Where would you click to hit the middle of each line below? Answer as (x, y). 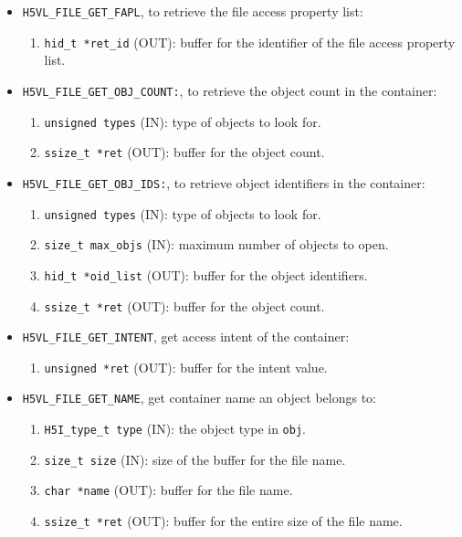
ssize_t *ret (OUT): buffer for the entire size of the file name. (223, 521)
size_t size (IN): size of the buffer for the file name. (195, 459)
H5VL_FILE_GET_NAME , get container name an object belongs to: (199, 398)
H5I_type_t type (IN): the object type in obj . (175, 429)
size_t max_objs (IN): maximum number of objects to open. (216, 244)
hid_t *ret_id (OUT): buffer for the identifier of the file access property (250, 42)
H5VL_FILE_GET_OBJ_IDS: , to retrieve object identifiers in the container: (224, 182)
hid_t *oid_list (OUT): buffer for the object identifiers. (206, 274)
